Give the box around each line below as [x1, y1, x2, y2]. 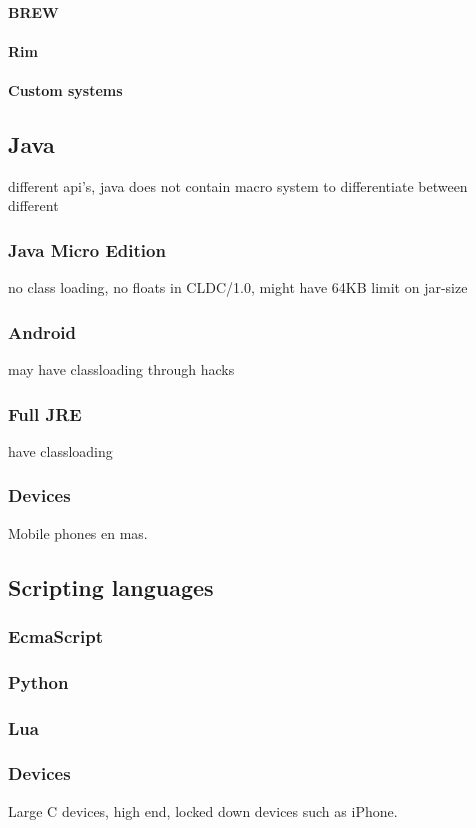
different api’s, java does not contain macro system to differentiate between [8, 175, 468, 196]
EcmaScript [8, 623, 104, 648]
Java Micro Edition [8, 237, 166, 262]
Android [8, 319, 76, 344]
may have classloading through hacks [8, 358, 235, 379]
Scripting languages [8, 571, 214, 602]
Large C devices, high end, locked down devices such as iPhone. [8, 800, 398, 821]
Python [8, 669, 69, 694]
